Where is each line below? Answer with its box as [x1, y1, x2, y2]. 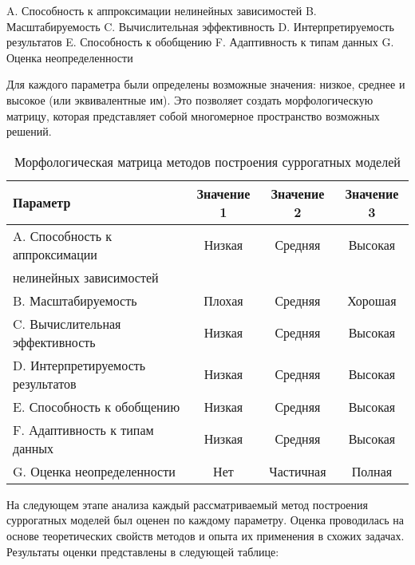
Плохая [204, 290, 243, 310]
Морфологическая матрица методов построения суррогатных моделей [14, 152, 401, 171]
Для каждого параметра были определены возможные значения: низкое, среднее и [6, 76, 405, 93]
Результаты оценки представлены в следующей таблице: [6, 543, 279, 559]
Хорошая [347, 290, 397, 310]
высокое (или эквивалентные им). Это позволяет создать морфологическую [6, 91, 373, 108]
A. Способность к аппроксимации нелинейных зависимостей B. [6, 2, 317, 18]
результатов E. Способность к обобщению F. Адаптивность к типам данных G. [6, 34, 394, 50]
